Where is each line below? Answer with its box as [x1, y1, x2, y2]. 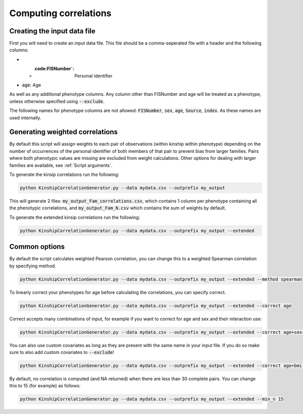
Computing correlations [9, 8, 112, 19]
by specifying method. [9, 263, 57, 269]
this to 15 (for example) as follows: [9, 383, 81, 389]
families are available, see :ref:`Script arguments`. [9, 162, 113, 168]
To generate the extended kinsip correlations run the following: [9, 214, 140, 220]
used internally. [9, 114, 41, 121]
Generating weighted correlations [9, 128, 118, 136]
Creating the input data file [9, 27, 96, 35]
